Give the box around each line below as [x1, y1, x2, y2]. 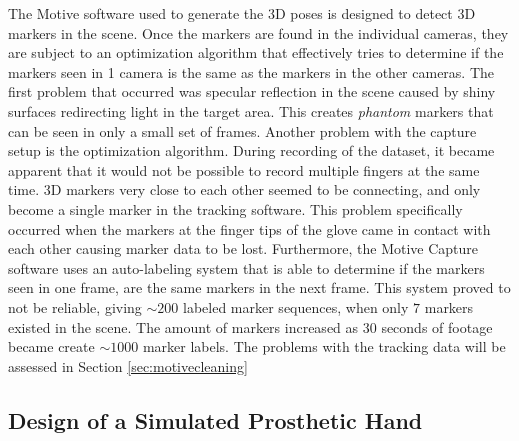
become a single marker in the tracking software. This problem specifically [8, 198, 463, 219]
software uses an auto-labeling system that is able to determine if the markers [8, 257, 485, 278]
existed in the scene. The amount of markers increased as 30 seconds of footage [8, 316, 493, 337]
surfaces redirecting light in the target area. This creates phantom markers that [8, 100, 494, 121]
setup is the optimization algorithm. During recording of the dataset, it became [8, 140, 495, 161]
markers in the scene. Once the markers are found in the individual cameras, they [8, 22, 509, 43]
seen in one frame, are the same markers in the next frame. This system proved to [8, 277, 511, 298]
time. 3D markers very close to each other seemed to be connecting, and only [8, 179, 481, 200]
